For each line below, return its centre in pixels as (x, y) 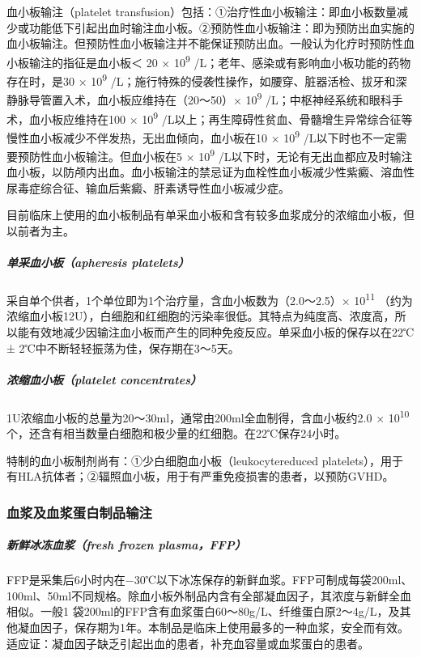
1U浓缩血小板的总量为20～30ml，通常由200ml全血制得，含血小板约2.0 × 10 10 (208, 416)
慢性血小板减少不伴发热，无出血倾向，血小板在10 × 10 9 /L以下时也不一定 (201, 136)
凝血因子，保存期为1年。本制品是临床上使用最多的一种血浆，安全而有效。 (213, 627)
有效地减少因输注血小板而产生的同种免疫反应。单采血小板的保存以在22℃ (221, 332)
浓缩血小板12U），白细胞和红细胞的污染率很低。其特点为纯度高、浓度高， (201, 316)
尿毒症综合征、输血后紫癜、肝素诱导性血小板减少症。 (148, 187)
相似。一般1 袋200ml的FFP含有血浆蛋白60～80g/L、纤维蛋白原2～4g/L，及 (203, 611)
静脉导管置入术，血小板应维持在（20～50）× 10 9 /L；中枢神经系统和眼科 (199, 98)
